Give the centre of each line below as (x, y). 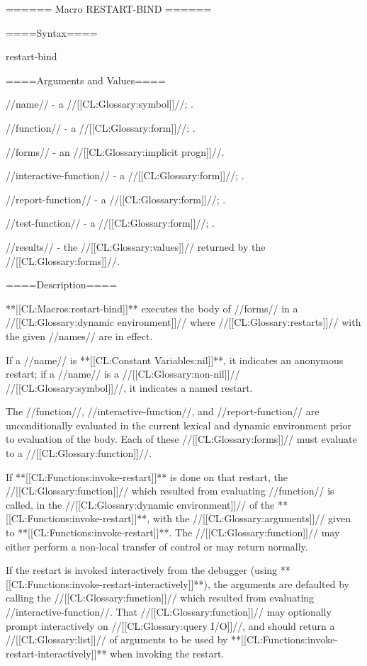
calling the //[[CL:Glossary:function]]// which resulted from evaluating (160, 598)
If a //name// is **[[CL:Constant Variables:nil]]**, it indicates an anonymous (175, 360)
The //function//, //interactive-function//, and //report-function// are (163, 411)
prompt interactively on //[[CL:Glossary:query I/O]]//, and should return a (170, 625)
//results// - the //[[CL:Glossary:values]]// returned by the (136, 246)
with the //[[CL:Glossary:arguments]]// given (252, 518)
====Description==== (62, 284)
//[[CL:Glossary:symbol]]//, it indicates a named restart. (129, 387)
